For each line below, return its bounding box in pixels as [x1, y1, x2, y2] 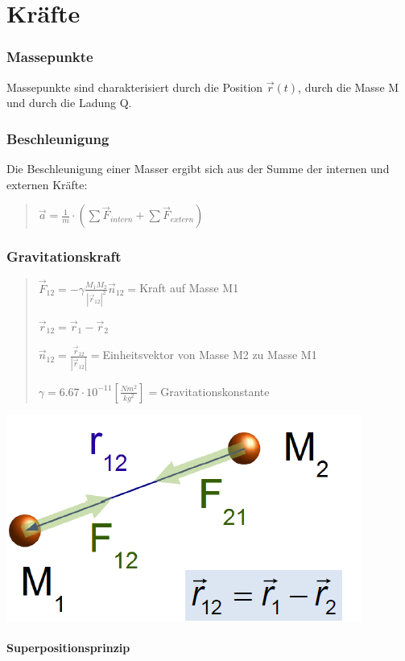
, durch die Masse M [298, 78, 399, 95]
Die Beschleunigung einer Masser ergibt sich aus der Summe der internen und [6, 160, 390, 176]
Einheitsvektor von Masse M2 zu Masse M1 [102, 346, 317, 363]
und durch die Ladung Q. [6, 94, 132, 111]
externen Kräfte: [6, 176, 88, 192]
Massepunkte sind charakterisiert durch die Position [6, 78, 263, 95]
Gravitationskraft [6, 246, 122, 266]
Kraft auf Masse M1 [139, 279, 239, 296]
